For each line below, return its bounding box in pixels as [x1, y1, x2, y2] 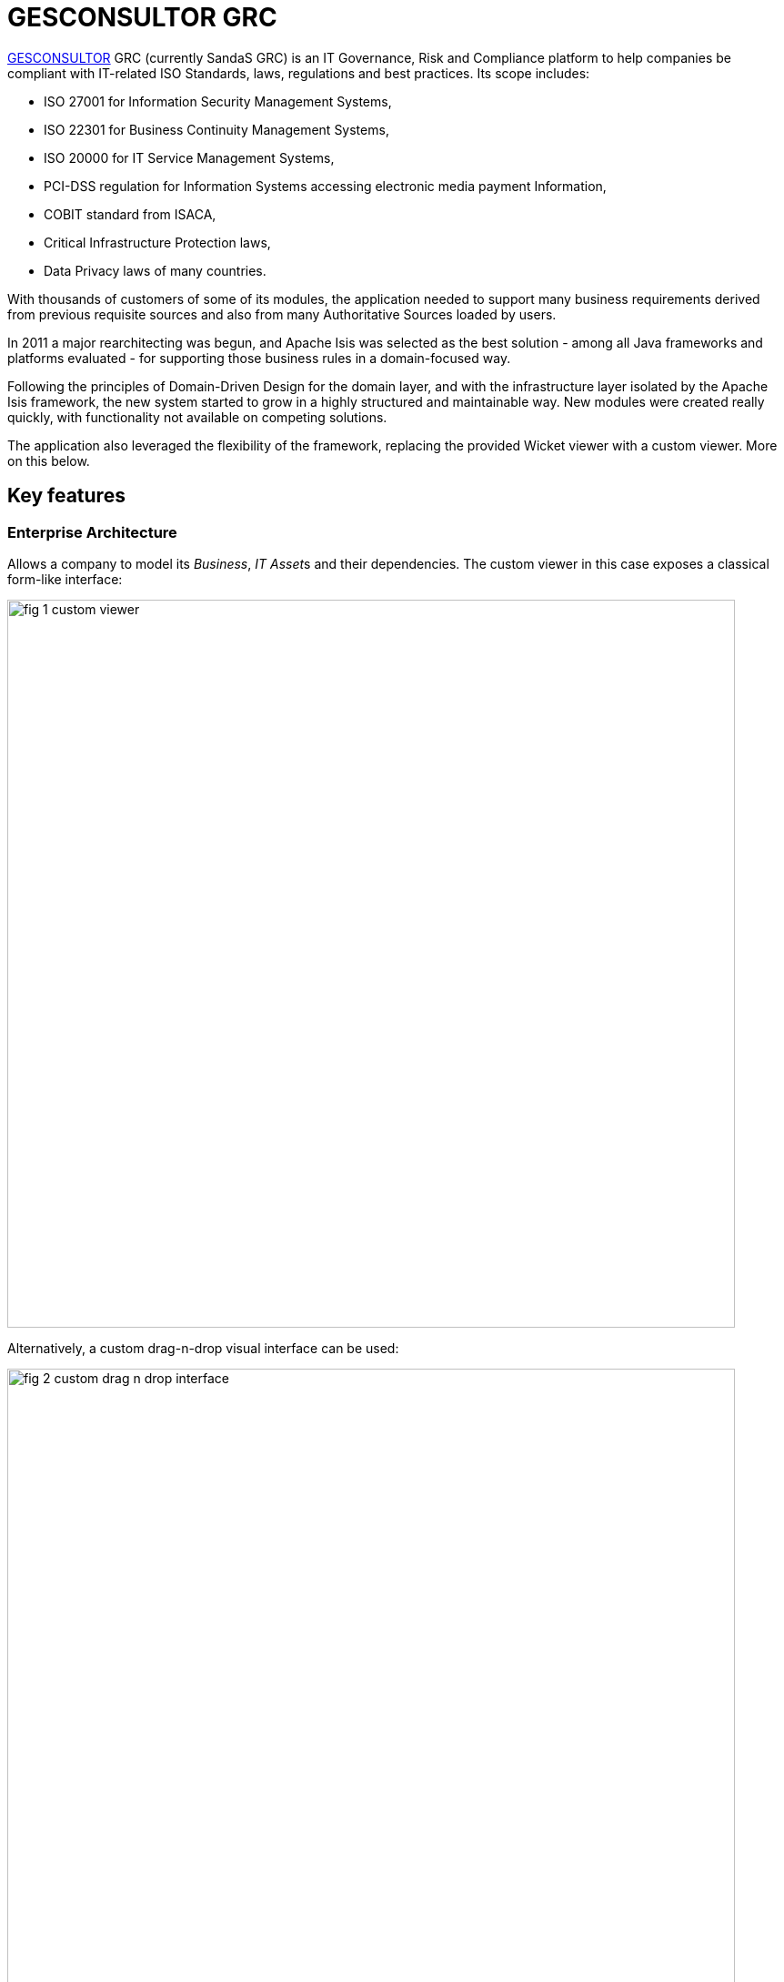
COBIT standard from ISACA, [44, 206, 216, 222]
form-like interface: [7, 571, 123, 587]
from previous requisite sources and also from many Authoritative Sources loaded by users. [7, 306, 557, 322]
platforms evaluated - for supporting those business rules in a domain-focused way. [7, 349, 511, 366]
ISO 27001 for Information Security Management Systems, [44, 93, 392, 109]
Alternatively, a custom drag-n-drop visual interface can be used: [7, 1340, 399, 1356]
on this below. [7, 452, 90, 469]
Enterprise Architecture [7, 522, 177, 541]
